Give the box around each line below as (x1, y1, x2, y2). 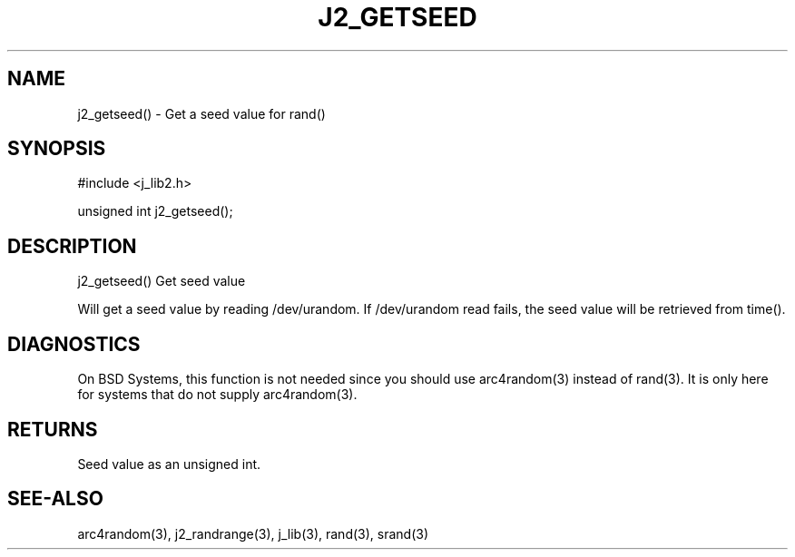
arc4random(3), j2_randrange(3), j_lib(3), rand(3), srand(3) (77, 525, 429, 542)
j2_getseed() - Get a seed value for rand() (77, 105, 326, 122)
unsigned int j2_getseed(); (77, 203, 233, 220)
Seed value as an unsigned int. (77, 455, 261, 472)
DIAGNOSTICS (7, 332, 141, 356)
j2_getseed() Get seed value (77, 273, 246, 289)
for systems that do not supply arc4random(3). (77, 386, 358, 403)
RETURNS (7, 417, 98, 441)
